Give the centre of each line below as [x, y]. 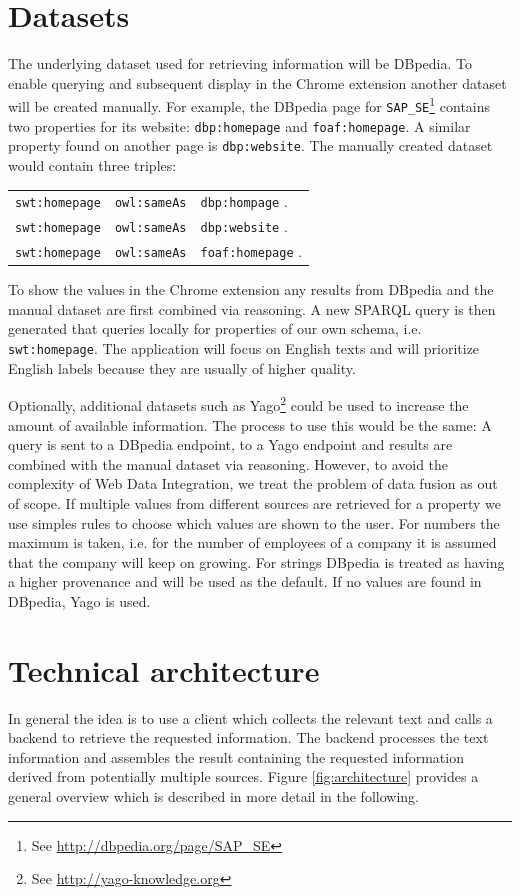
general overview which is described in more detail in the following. [213, 795]
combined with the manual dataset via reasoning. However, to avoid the [228, 463]
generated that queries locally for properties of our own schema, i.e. [215, 328]
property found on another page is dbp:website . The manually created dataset [250, 145]
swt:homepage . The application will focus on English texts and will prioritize [244, 348]
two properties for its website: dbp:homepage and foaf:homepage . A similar [239, 125]
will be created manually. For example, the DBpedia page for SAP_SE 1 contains [249, 104]
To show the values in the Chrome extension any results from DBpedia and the [251, 289]
